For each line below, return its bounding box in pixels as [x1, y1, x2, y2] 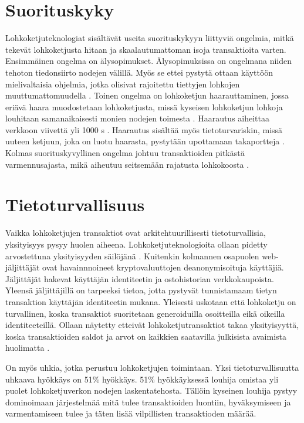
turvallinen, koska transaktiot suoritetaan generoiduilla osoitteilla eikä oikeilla [5, 307, 285, 319]
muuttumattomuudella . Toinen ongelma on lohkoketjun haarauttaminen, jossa [5, 89, 289, 101]
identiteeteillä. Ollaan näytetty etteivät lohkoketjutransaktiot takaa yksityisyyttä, [5, 319, 299, 331]
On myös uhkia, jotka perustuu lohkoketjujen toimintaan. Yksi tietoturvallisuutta [5, 361, 299, 373]
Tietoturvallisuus [5, 192, 145, 216]
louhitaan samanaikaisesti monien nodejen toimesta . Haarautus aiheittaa [5, 112, 270, 124]
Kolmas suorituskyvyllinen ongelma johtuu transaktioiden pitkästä [5, 147, 245, 159]
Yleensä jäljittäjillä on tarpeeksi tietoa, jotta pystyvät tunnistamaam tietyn [5, 284, 277, 296]
